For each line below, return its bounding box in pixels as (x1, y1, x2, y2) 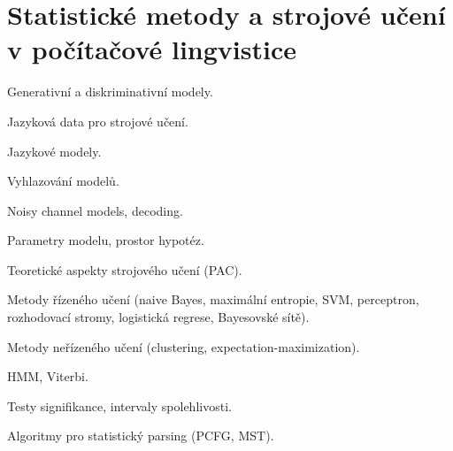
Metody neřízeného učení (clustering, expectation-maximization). (7, 337, 360, 355)
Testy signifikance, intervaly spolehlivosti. (7, 396, 232, 415)
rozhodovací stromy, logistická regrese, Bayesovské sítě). (7, 308, 310, 326)
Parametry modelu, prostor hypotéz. (7, 231, 204, 249)
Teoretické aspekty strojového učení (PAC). (7, 260, 242, 279)
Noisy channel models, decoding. (7, 201, 183, 219)
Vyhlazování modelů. (7, 172, 119, 190)
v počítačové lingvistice (7, 31, 297, 67)
